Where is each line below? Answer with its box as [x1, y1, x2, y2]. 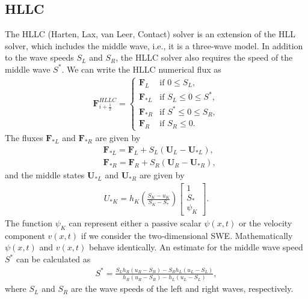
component [5, 229, 45, 241]
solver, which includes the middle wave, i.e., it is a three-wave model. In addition [5, 39, 303, 52]
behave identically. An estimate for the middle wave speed [89, 241, 303, 253]
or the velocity [238, 217, 292, 229]
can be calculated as [16, 253, 91, 265]
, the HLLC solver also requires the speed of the [115, 51, 293, 64]
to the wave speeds [5, 51, 74, 64]
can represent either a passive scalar [69, 217, 202, 229]
